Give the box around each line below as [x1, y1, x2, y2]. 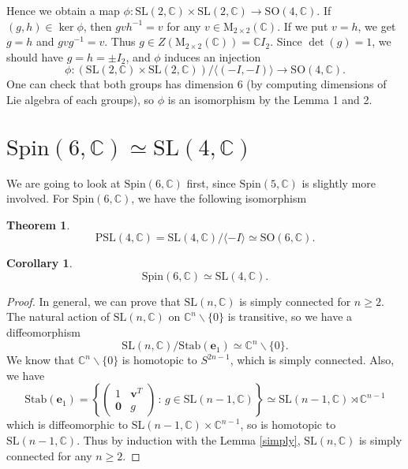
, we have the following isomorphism [131, 190, 307, 207]
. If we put [277, 17, 328, 34]
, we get [357, 17, 396, 34]
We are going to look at [6, 174, 121, 191]
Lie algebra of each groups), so [6, 91, 155, 107]
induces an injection [164, 48, 261, 65]
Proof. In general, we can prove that [6, 292, 181, 309]
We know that [6, 352, 75, 368]
